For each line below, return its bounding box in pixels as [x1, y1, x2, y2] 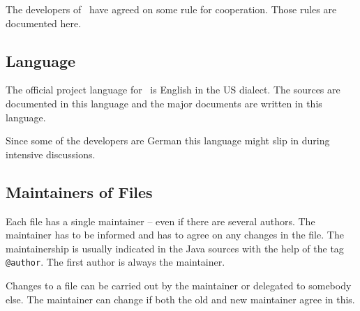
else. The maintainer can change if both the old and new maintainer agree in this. [6, 291, 355, 306]
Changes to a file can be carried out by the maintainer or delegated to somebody [6, 278, 352, 292]
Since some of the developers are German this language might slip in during [6, 133, 330, 148]
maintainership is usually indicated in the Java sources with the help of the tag [6, 241, 344, 255]
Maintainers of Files [6, 181, 153, 202]
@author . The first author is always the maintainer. [6, 255, 225, 269]
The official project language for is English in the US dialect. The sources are [6, 82, 340, 97]
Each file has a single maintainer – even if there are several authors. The [6, 213, 315, 228]
